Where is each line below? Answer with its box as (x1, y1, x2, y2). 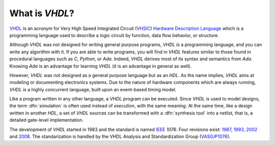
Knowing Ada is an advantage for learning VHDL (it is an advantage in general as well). (9, 63, 192, 69)
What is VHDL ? (9, 8, 75, 19)
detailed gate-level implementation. (9, 117, 84, 123)
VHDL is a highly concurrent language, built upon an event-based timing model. (9, 86, 177, 92)
